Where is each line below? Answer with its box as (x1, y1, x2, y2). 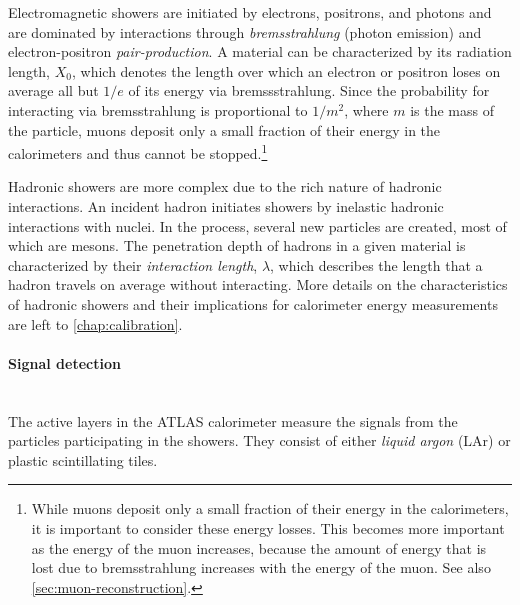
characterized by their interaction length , (8, 254, 258, 275)
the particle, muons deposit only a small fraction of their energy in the (8, 119, 441, 140)
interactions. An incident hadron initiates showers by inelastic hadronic (8, 196, 444, 216)
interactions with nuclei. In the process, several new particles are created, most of (8, 215, 507, 236)
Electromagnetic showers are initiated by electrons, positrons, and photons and (8, 2, 492, 22)
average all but (8, 80, 99, 101)
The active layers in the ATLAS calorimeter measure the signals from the (8, 410, 458, 431)
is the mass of (410, 99, 494, 120)
